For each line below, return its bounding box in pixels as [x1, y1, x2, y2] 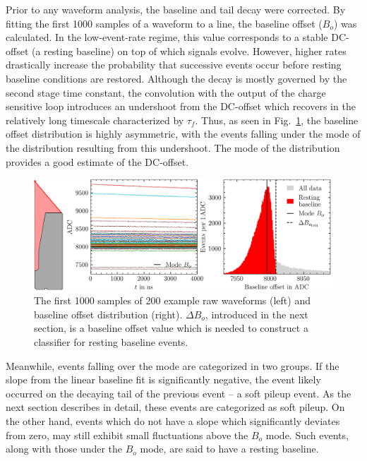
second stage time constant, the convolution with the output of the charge [6, 85, 326, 100]
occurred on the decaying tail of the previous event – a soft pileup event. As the [6, 385, 351, 400]
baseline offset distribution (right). [34, 306, 183, 321]
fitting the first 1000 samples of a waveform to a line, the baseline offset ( [6, 16, 323, 30]
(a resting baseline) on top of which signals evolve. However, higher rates [32, 43, 347, 58]
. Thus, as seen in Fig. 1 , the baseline [195, 112, 359, 127]
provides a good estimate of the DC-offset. [6, 154, 189, 169]
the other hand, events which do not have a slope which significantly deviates [6, 414, 340, 429]
